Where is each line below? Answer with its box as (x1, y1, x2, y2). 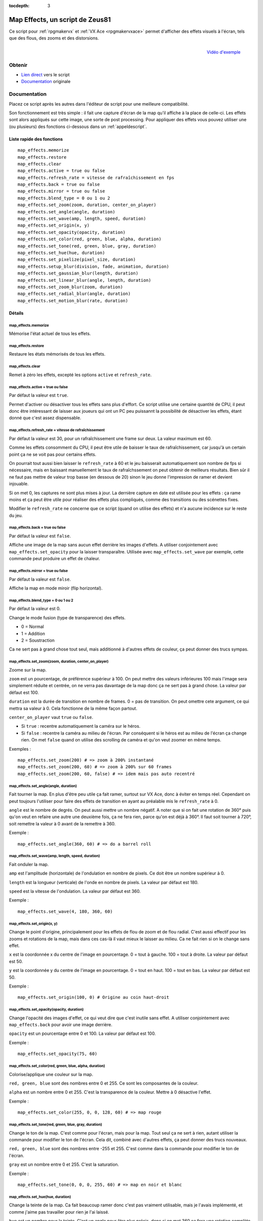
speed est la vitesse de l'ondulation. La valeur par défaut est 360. (9, 888, 141, 894)
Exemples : (9, 746, 31, 752)
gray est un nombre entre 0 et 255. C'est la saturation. (9, 1161, 119, 1167)
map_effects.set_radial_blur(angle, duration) (18, 291, 131, 296)
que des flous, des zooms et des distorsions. (9, 35, 99, 41)
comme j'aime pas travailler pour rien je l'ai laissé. (9, 1209, 110, 1215)
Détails (9, 310, 24, 316)
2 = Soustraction (21, 637, 55, 643)
